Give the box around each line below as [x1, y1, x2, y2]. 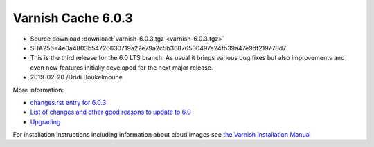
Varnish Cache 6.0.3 [12, 10, 133, 26]
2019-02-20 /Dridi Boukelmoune [30, 73, 123, 81]
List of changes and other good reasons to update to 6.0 [30, 108, 192, 117]
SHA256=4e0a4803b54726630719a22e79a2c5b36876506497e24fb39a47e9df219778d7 [30, 43, 287, 52]
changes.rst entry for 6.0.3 [30, 98, 107, 106]
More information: [12, 86, 64, 94]
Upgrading [30, 117, 61, 126]
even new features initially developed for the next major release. [30, 63, 213, 72]
